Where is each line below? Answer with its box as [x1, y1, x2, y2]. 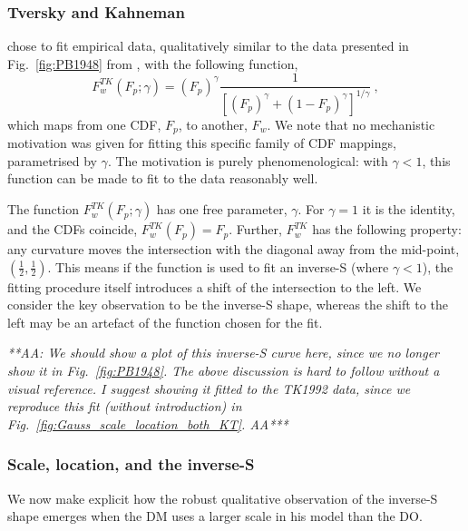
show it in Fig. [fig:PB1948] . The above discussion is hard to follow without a [7, 361, 440, 380]
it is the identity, [362, 200, 455, 219]
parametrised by [7, 151, 97, 170]
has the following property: [312, 220, 462, 239]
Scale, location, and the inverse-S [7, 453, 255, 476]
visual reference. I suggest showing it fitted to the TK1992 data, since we [7, 379, 411, 398]
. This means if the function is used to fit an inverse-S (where [47, 257, 389, 276]
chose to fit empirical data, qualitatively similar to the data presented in [7, 36, 409, 55]
